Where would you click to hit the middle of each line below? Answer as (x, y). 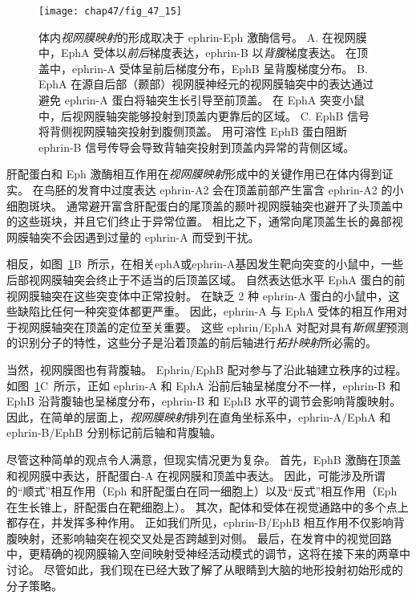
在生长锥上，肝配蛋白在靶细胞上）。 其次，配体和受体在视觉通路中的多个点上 (208, 506)
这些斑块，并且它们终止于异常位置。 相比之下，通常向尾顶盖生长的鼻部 (204, 221)
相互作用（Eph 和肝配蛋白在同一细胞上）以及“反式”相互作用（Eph (224, 491)
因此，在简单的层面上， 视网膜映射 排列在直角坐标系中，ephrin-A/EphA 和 (199, 416)
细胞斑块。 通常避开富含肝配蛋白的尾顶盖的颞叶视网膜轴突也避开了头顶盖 (199, 205)
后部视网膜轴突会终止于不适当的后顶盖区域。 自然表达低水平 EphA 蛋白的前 (206, 279)
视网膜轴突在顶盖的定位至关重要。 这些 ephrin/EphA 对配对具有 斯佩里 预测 (213, 326)
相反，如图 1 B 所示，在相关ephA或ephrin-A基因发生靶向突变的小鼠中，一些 (205, 264)
